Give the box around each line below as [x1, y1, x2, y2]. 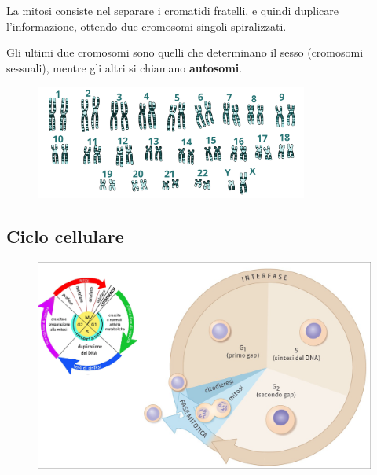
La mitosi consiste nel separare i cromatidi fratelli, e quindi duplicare [6, 2, 339, 18]
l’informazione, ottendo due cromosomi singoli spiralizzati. [6, 17, 287, 34]
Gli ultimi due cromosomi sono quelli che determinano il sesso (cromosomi [6, 44, 364, 61]
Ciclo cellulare [6, 224, 124, 249]
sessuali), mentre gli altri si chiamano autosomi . [6, 59, 243, 75]
